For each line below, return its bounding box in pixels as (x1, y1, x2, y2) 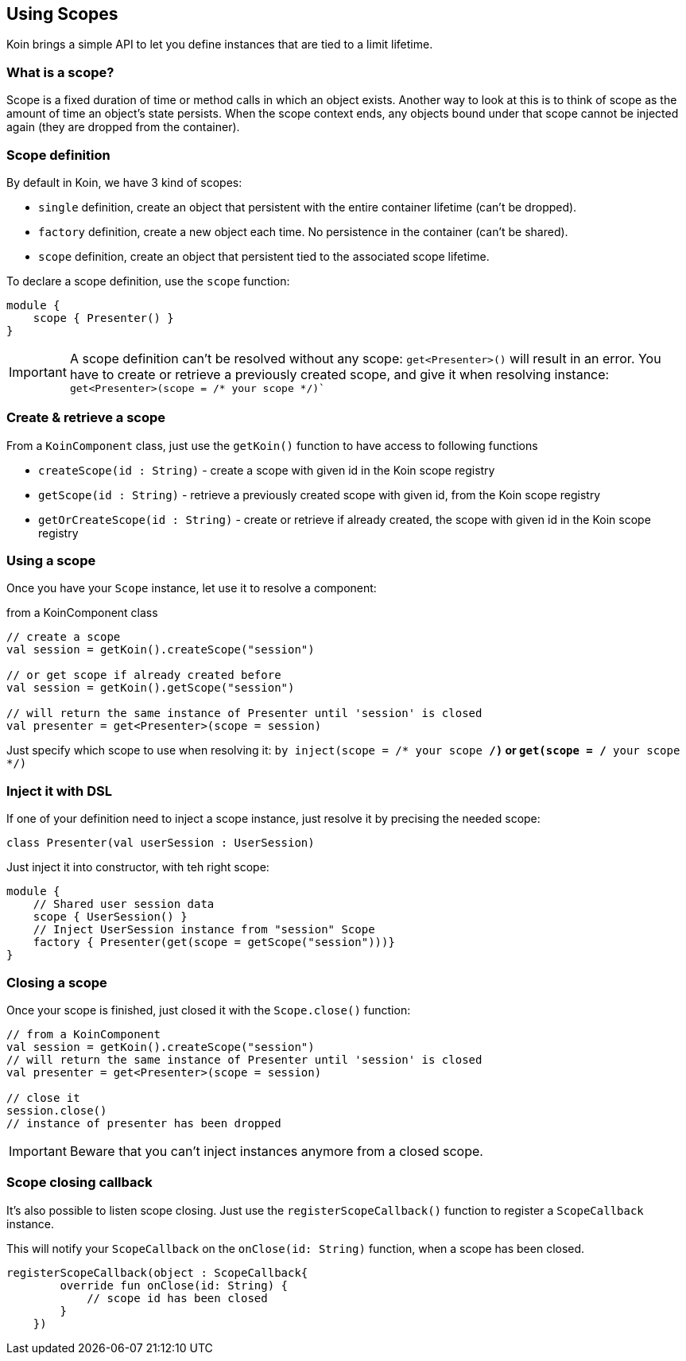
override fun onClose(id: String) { (60, 1278, 289, 1292)
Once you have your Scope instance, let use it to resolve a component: (6, 581, 377, 595)
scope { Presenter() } (33, 311, 174, 324)
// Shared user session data (33, 898, 215, 911)
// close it (6, 1091, 80, 1104)
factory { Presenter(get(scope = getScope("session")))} (33, 936, 395, 949)
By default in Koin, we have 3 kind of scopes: (6, 175, 242, 189)
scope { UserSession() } (33, 910, 188, 924)
